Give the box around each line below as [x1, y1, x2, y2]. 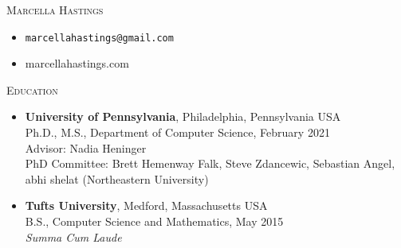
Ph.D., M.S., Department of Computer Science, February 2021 [25, 124, 330, 141]
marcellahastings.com [25, 55, 129, 72]
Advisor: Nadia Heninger [25, 139, 147, 156]
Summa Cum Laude [25, 228, 122, 245]
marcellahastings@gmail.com [25, 32, 174, 44]
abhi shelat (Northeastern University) [25, 170, 209, 187]
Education [6, 81, 58, 98]
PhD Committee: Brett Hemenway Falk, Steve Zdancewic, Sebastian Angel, [25, 155, 395, 172]
